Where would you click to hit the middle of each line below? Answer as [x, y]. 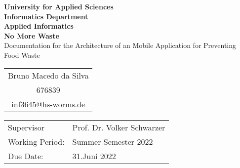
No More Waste [32, 35]
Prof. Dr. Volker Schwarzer [119, 127]
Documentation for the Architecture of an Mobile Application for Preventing [120, 45]
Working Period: [36, 141]
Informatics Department [46, 16]
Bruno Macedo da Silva [48, 75]
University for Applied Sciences [59, 6]
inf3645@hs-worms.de [48, 104]
